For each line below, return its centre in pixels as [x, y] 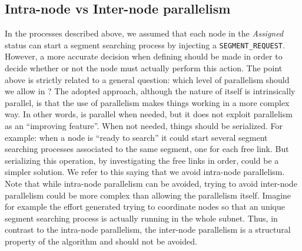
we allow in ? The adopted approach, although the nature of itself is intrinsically [150, 91]
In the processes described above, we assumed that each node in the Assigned [144, 33]
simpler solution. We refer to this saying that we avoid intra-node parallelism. [145, 172]
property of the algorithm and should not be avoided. [101, 241]
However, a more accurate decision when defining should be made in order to [144, 56]
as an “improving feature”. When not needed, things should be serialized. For [144, 126]
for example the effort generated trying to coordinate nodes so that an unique [145, 207]
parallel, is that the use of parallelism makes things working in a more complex [147, 102]
